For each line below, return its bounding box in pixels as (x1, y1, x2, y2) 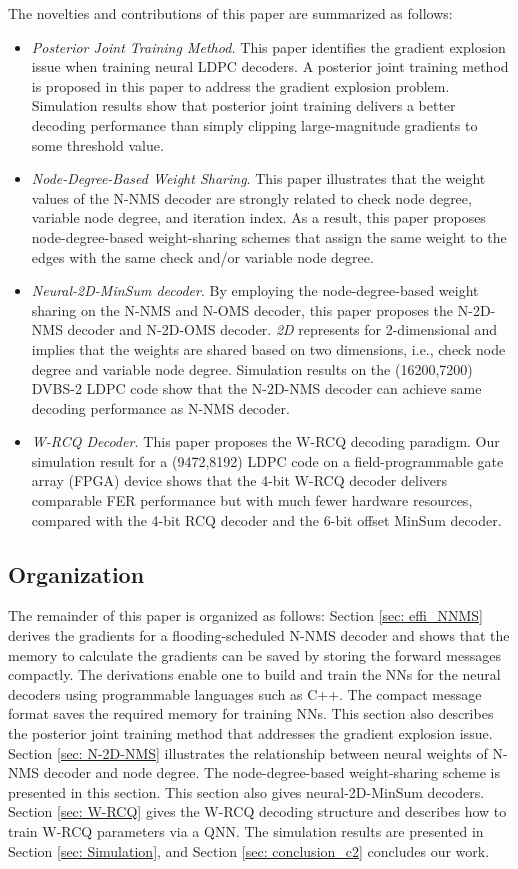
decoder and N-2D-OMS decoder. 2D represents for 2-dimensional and (67, 319, 498, 340)
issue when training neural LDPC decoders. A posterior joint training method (31, 56, 509, 77)
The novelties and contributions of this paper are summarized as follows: (8, 3, 453, 23)
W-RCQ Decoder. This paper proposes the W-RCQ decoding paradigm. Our (31, 431, 500, 452)
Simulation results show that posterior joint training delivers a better (31, 95, 456, 116)
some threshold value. (31, 134, 164, 155)
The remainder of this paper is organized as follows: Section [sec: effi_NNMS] (8, 605, 483, 626)
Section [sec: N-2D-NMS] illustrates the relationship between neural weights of (8, 742, 488, 763)
